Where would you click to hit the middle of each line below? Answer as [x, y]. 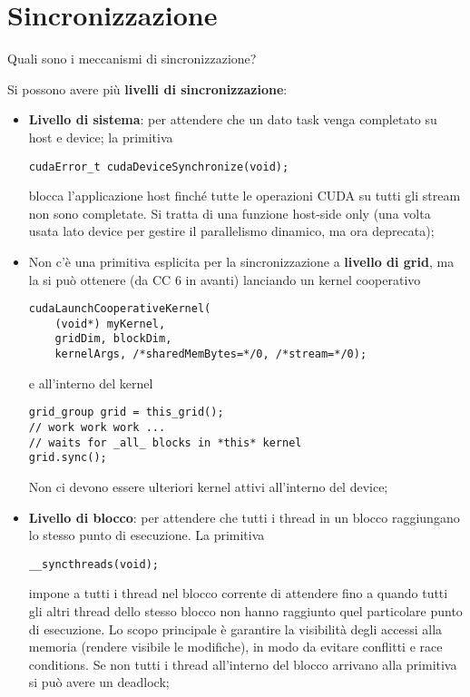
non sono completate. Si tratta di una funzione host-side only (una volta [230, 213]
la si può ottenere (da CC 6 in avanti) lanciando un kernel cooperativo [225, 279]
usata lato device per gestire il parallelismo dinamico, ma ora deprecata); [231, 231]
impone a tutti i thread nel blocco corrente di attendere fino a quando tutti [238, 593]
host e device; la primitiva [101, 137]
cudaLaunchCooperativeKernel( [120, 309]
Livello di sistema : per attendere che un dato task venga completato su [233, 119]
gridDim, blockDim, [113, 339]
